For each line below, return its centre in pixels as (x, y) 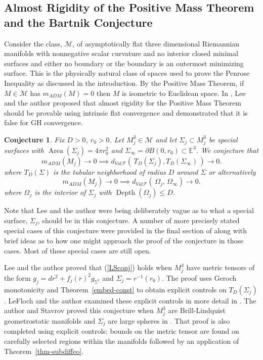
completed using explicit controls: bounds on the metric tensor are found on (122, 331)
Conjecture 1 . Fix (34, 139)
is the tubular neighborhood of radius (109, 171)
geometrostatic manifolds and (50, 320)
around (187, 171)
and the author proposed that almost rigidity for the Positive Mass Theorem (123, 103)
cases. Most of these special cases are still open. (78, 250)
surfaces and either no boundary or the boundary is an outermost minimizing (124, 63)
